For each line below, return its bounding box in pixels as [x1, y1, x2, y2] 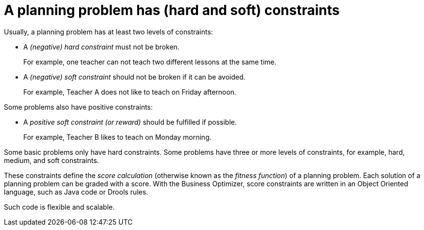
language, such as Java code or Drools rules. [4, 187, 148, 196]
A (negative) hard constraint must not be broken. [23, 42, 179, 51]
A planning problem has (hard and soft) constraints [4, 2, 340, 18]
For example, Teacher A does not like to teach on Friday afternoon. [23, 87, 237, 96]
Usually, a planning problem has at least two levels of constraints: [4, 27, 213, 36]
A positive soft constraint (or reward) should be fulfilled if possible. [23, 117, 237, 126]
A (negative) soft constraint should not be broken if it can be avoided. [23, 72, 245, 81]
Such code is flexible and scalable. [4, 202, 115, 211]
